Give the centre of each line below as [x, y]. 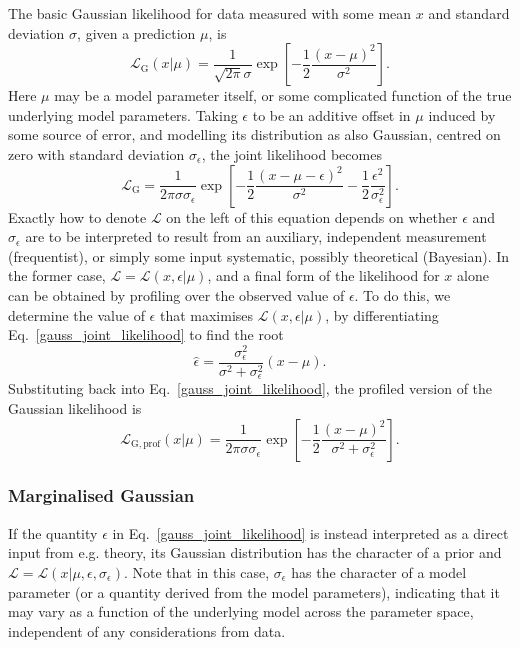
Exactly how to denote [77, 216]
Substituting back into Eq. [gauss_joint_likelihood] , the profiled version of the [250, 388]
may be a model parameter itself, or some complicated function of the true [283, 95]
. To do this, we [402, 294]
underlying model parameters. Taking [123, 114]
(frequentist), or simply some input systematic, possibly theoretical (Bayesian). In [259, 255]
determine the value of [76, 314]
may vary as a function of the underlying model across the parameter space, [241, 611]
